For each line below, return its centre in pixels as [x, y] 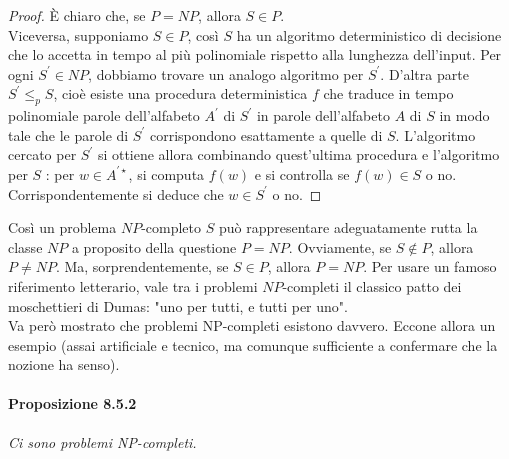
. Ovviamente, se [340, 246]
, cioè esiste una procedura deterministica [180, 93]
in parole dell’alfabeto [323, 115]
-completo [171, 227]
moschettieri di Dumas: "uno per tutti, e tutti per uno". [178, 305]
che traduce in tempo [388, 93]
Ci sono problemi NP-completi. [102, 441]
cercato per [42, 154]
